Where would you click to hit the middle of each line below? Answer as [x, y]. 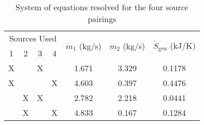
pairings [102, 19]
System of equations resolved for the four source [102, 7]
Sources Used [33, 38]
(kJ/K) [183, 45]
